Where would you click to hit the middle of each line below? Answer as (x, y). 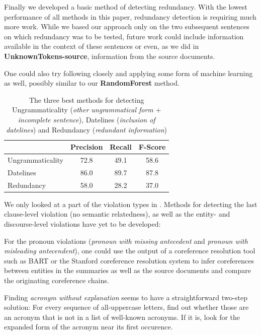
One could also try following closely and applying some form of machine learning (128, 73)
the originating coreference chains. (57, 280)
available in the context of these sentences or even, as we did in (102, 46)
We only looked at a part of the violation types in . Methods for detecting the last (131, 204)
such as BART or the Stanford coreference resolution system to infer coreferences (129, 260)
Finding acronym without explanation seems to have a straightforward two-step (126, 297)
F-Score (152, 147)
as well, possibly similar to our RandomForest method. (92, 83)
